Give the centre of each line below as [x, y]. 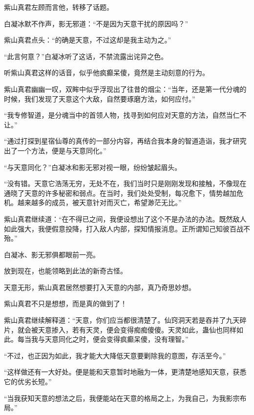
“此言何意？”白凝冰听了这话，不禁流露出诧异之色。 [86, 56]
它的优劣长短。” [28, 382]
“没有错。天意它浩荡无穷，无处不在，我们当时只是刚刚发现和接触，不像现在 [125, 183]
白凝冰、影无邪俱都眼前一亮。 [52, 254]
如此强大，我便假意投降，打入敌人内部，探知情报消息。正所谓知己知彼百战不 [127, 228]
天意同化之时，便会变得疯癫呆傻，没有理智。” [116, 339]
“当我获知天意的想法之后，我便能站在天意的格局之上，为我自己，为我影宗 [122, 398]
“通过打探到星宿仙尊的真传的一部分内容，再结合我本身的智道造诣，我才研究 [125, 141]
